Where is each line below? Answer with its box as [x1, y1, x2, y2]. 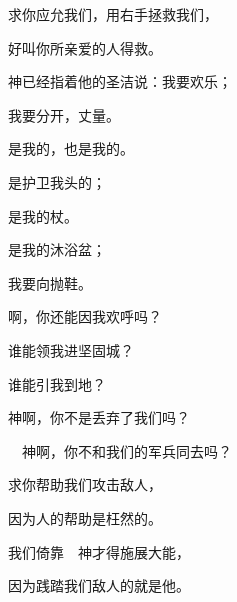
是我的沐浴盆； [8, 239, 106, 260]
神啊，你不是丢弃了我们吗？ [8, 407, 190, 428]
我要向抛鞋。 [8, 272, 92, 293]
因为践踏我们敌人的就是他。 [8, 575, 190, 596]
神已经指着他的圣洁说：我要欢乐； [8, 71, 232, 92]
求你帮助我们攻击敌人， [8, 474, 162, 495]
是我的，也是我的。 [8, 138, 134, 159]
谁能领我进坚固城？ [8, 339, 134, 360]
